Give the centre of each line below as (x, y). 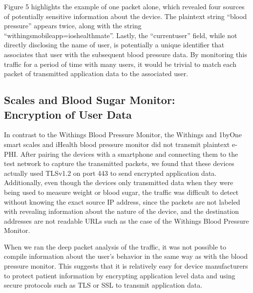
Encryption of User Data (68, 114)
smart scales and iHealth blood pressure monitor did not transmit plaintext (117, 144)
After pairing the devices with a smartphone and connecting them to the (129, 154)
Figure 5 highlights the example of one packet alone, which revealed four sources (124, 6)
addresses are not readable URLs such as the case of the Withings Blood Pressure (126, 220)
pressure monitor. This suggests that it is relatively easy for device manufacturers (126, 266)
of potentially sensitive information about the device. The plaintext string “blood (126, 16)
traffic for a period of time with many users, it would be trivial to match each (120, 64)
